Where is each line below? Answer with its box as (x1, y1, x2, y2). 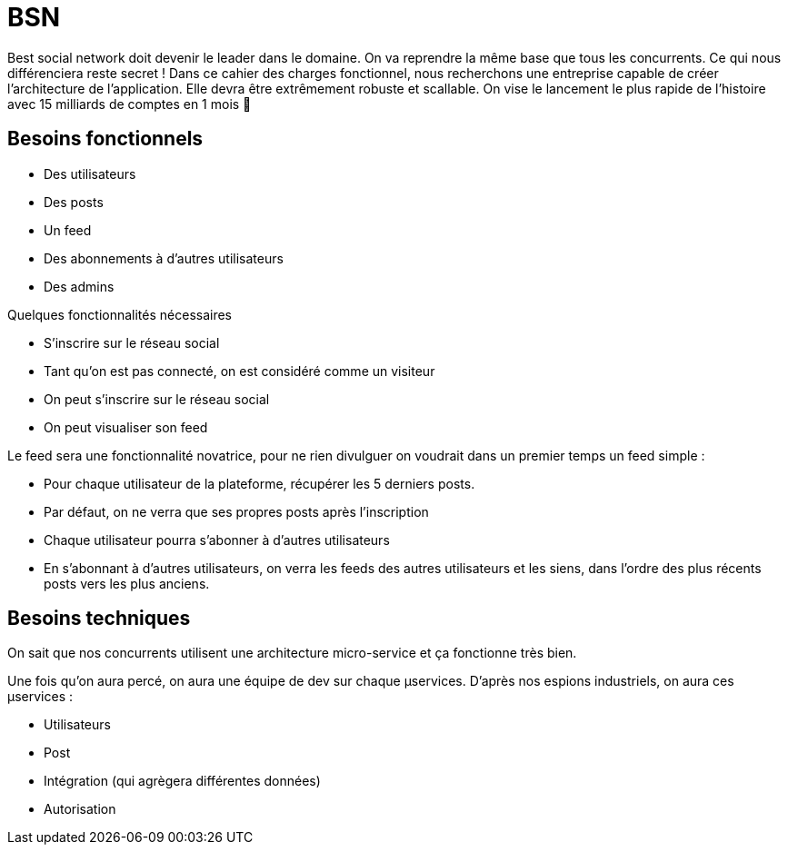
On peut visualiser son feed (44, 419, 208, 435)
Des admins (44, 278, 115, 294)
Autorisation (44, 801, 116, 817)
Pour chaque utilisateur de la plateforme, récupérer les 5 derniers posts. (44, 475, 475, 491)
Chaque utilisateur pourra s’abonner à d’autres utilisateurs (44, 531, 390, 548)
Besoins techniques (7, 607, 191, 630)
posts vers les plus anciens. (44, 575, 210, 591)
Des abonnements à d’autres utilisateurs (44, 250, 284, 266)
